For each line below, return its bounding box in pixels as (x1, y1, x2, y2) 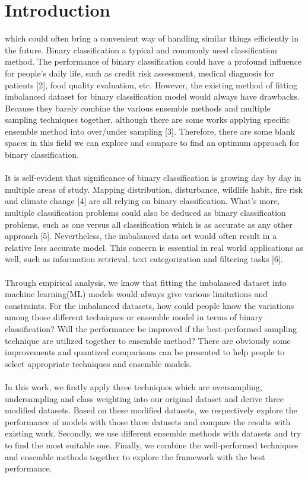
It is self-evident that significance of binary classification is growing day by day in (5, 171, 301, 184)
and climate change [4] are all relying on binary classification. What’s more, (5, 195, 280, 207)
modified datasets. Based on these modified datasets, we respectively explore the (5, 404, 297, 416)
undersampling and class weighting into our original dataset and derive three (5, 392, 284, 404)
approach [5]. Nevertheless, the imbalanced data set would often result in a (5, 230, 277, 242)
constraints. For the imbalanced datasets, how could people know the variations (5, 299, 294, 311)
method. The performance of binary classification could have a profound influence (5, 55, 302, 68)
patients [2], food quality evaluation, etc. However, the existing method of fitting (5, 78, 298, 91)
